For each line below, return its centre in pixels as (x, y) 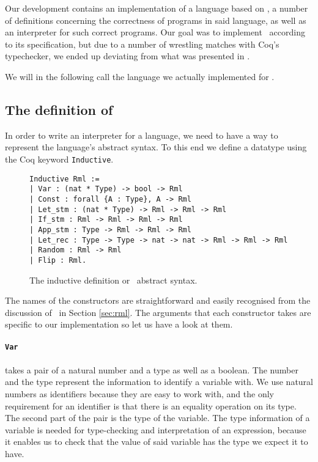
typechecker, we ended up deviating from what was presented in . (128, 56)
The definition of (59, 109)
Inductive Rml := (65, 179)
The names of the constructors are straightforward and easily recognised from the (158, 300)
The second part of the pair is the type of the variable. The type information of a (157, 418)
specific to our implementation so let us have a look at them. (119, 324)
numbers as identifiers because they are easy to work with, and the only (139, 393)
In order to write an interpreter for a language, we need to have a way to (142, 135)
